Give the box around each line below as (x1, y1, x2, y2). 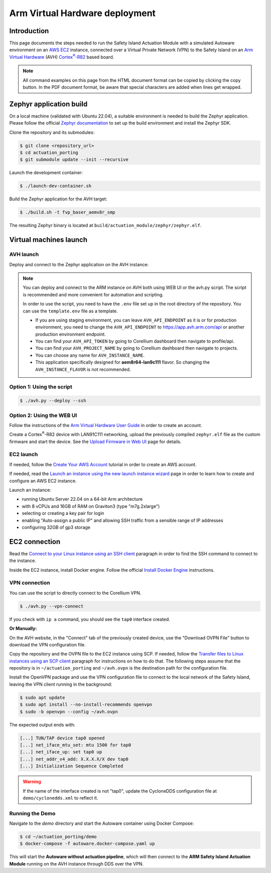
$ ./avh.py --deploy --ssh (20, 398, 86, 404)
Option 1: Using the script (9, 383, 72, 390)
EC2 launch (9, 451, 38, 458)
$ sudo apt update (20, 695, 65, 700)
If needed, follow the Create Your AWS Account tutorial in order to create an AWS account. (9, 461, 197, 467)
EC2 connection (9, 537, 61, 546)
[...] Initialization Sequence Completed (20, 763, 123, 769)
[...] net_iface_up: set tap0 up (20, 749, 102, 755)
